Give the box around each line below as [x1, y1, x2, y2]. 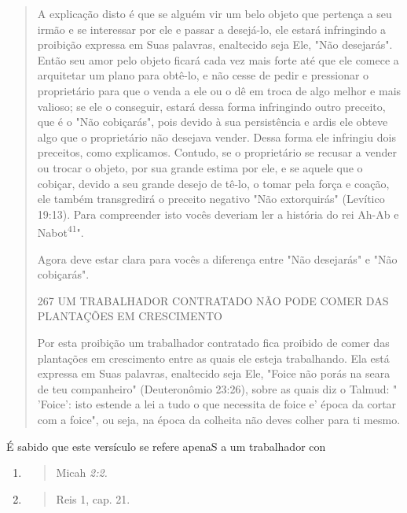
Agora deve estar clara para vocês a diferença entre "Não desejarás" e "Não [37, 250, 398, 267]
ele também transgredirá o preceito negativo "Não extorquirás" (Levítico [37, 190, 385, 207]
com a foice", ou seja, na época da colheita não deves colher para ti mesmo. [37, 411, 401, 427]
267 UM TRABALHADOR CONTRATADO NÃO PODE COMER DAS [37, 292, 389, 308]
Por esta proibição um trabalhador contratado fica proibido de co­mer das [37, 334, 390, 350]
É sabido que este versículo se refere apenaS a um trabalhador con [6, 437, 326, 454]
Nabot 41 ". [37, 222, 84, 240]
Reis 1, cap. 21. [56, 490, 130, 507]
